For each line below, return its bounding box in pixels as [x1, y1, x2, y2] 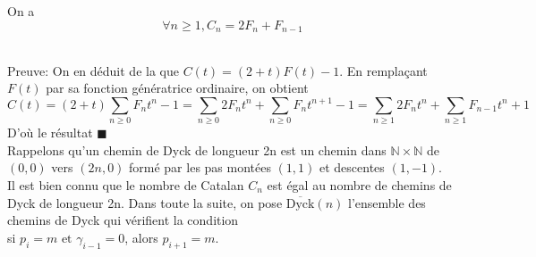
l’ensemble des [348, 193, 426, 211]
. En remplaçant [339, 61, 428, 79]
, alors [124, 228, 158, 246]
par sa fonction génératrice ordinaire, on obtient [46, 79, 309, 97]
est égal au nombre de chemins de [267, 175, 452, 194]
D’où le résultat [7, 123, 93, 142]
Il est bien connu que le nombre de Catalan [7, 175, 244, 194]
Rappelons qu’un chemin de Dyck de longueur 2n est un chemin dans [7, 140, 387, 159]
